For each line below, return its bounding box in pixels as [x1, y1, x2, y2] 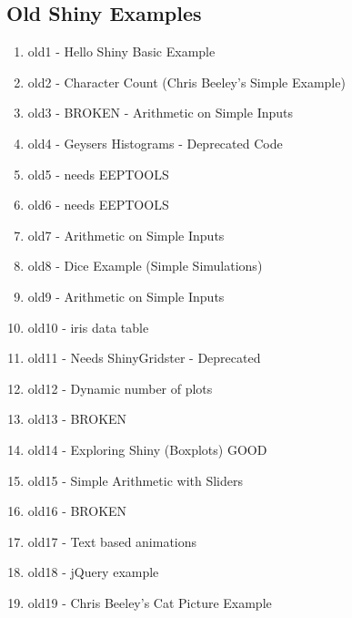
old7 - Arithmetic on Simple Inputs [27, 225, 225, 244]
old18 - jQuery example [27, 562, 159, 582]
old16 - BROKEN [27, 501, 127, 520]
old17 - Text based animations [27, 531, 197, 551]
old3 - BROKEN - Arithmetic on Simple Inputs [27, 103, 293, 122]
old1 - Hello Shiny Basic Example [27, 42, 216, 61]
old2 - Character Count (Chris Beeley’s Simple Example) [27, 72, 346, 91]
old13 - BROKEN [27, 409, 127, 428]
